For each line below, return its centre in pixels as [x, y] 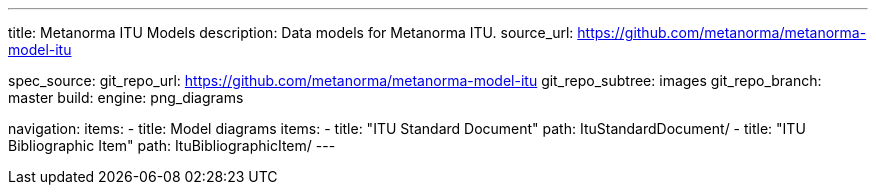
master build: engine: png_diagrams [126, 97]
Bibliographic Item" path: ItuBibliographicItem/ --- [172, 145]
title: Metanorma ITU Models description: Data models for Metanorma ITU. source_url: [291, 32]
